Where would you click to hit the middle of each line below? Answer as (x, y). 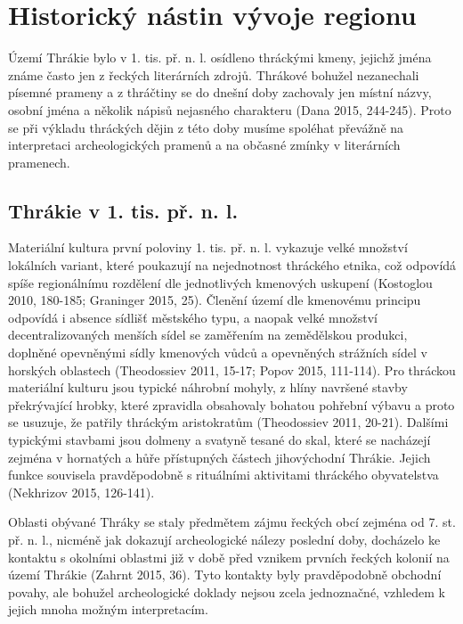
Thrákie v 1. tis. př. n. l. (123, 210)
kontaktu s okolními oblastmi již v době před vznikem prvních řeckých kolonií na (229, 557)
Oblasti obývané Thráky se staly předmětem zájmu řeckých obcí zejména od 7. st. (232, 522)
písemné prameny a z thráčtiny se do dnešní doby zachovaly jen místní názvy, (220, 92)
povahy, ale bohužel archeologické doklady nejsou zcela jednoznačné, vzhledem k (227, 591)
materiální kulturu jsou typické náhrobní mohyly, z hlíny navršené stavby (208, 387)
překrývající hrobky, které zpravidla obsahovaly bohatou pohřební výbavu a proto (231, 404)
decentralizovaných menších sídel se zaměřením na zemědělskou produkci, (208, 335)
